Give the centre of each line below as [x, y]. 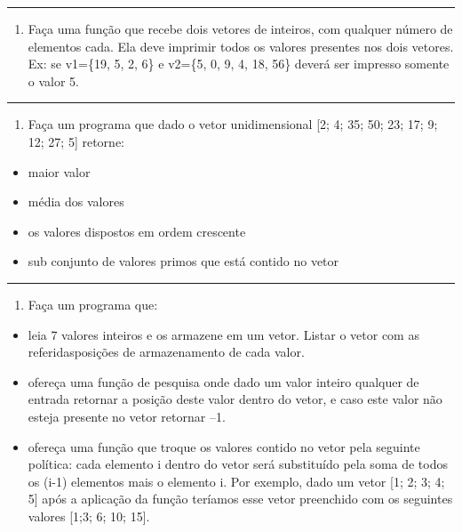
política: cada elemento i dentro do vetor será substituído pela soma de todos [238, 464]
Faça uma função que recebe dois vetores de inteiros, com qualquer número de [240, 28]
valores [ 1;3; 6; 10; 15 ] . [89, 516]
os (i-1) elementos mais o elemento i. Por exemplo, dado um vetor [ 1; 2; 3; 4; [236, 481]
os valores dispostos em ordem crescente [137, 231]
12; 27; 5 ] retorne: [76, 141]
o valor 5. [54, 81]
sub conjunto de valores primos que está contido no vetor [183, 261]
